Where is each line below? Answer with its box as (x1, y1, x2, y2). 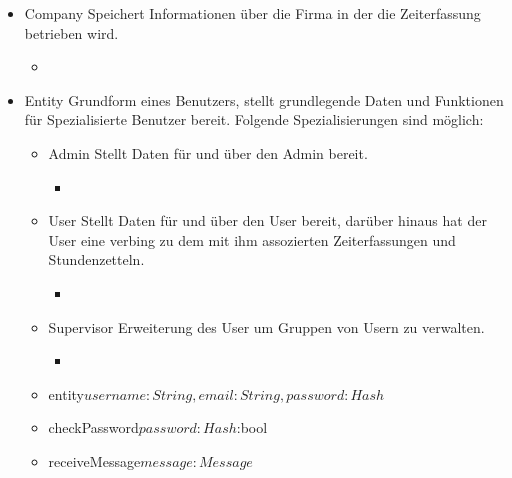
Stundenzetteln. (48, 249, 145, 270)
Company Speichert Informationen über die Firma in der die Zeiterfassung (24, 3, 481, 23)
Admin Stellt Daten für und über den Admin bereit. (48, 142, 368, 163)
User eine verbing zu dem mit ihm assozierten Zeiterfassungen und (48, 229, 456, 250)
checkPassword (48, 417, 139, 438)
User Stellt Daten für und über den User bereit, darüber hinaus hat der (48, 210, 487, 231)
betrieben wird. (24, 22, 119, 43)
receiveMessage (48, 450, 141, 471)
